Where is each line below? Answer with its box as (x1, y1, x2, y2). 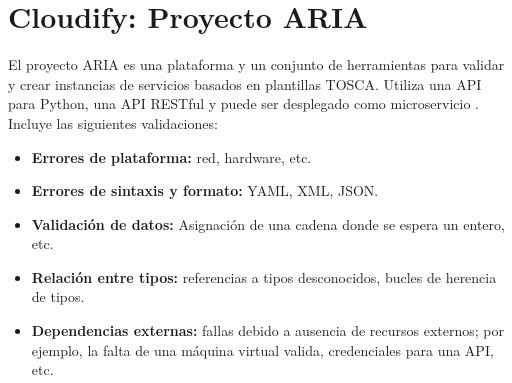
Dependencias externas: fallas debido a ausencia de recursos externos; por (31, 320, 505, 341)
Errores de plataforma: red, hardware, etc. (31, 146, 312, 167)
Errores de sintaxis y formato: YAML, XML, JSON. (31, 180, 379, 201)
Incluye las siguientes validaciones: (8, 112, 218, 133)
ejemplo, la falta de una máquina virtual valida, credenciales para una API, (31, 339, 494, 360)
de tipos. (31, 286, 85, 307)
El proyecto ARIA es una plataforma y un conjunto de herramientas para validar (8, 54, 505, 75)
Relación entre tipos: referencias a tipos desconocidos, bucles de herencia (31, 266, 497, 287)
